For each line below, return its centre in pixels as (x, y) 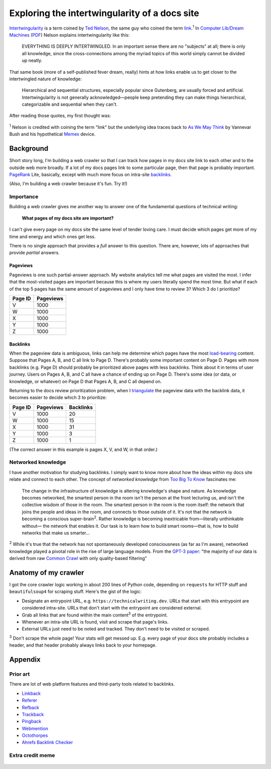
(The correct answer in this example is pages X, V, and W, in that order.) (83, 449)
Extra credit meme (32, 755)
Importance (24, 197)
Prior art (20, 674)
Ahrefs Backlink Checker (47, 742)
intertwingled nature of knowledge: (46, 79)
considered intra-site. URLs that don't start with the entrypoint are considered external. (112, 608)
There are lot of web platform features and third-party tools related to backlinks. (92, 684)
